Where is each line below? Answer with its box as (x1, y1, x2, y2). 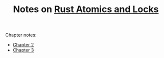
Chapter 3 (12, 47, 34, 53)
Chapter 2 (12, 42, 34, 48)
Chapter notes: (5, 32, 37, 38)
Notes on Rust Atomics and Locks (13, 4, 159, 15)
